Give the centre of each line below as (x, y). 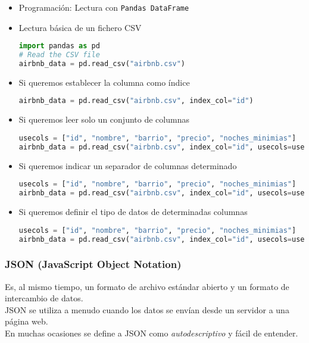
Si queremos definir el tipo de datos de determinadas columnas (133, 212)
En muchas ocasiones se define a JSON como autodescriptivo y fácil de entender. (152, 333)
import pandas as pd (59, 46)
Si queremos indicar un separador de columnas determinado (128, 165)
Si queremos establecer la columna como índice (104, 82)
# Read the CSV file (59, 55)
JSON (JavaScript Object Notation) (93, 264)
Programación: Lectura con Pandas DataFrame (104, 7)
